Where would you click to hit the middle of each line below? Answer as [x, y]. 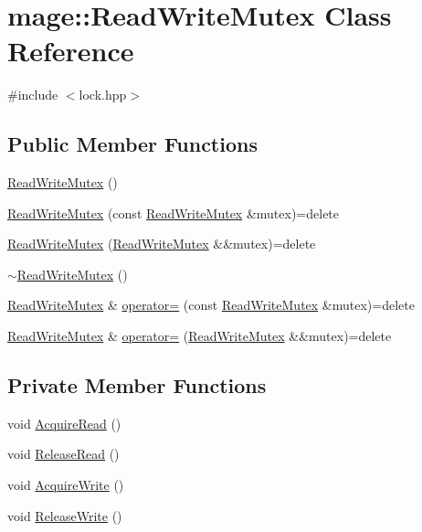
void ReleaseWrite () [65, 515]
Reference [71, 51]
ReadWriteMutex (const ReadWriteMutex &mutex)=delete [174, 213]
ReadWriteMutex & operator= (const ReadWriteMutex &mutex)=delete [211, 305]
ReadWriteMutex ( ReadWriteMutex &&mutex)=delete [162, 244]
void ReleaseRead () [63, 454]
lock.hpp [103, 95]
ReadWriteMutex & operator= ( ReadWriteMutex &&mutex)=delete [200, 336]
